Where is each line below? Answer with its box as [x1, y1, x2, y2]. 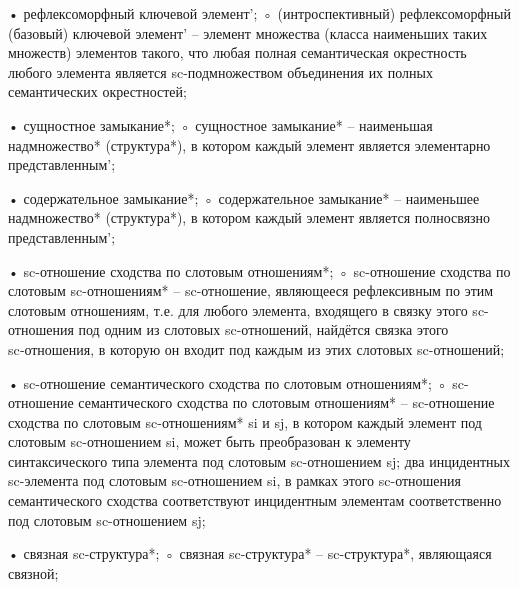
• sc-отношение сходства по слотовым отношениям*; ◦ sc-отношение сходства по [8, 260, 511, 281]
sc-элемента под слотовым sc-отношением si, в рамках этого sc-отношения [8, 470, 461, 491]
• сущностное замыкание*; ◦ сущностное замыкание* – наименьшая [8, 114, 433, 135]
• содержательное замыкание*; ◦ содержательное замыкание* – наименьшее [8, 187, 480, 208]
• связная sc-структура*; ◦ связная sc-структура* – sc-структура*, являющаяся [8, 543, 492, 564]
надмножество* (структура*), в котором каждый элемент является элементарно [8, 134, 491, 155]
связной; [8, 562, 59, 583]
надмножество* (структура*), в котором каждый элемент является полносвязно [8, 207, 491, 228]
